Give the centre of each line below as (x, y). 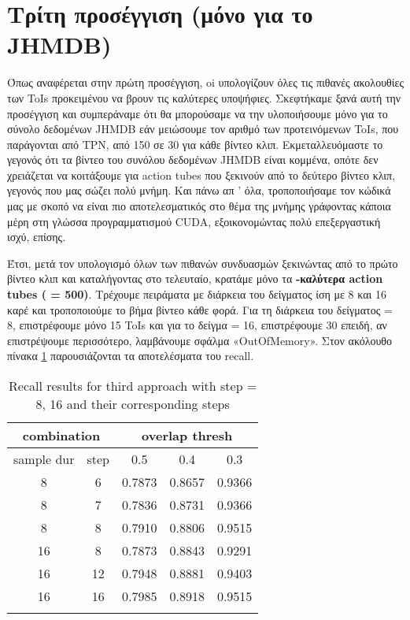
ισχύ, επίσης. (37, 237)
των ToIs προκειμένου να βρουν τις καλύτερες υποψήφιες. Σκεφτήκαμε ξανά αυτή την (204, 97)
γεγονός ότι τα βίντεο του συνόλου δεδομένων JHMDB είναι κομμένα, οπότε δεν (193, 160)
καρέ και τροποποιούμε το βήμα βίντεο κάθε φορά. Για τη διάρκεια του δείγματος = (200, 309)
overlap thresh (187, 435)
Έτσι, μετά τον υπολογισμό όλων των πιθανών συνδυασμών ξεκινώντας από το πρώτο (203, 263)
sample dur (44, 459)
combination (61, 435)
